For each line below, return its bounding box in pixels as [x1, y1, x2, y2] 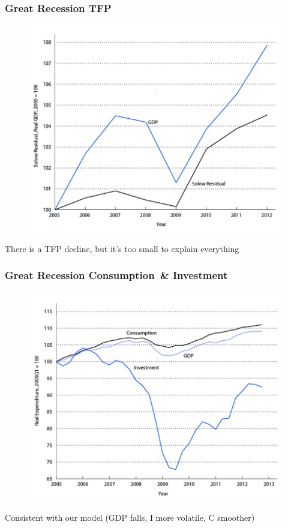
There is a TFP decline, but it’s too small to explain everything [5, 242, 239, 254]
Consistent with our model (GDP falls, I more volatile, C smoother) [5, 511, 255, 523]
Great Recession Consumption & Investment [5, 268, 228, 283]
